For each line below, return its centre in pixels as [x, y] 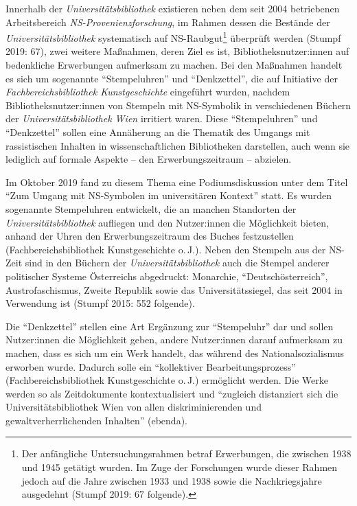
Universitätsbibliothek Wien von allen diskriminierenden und [134, 407]
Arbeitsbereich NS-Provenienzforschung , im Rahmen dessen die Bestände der [168, 22]
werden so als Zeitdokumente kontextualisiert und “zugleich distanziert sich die [172, 393]
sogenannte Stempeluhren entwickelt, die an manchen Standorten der [151, 208]
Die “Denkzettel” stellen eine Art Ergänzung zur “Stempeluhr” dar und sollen [170, 326]
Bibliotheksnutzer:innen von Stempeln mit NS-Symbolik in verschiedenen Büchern [178, 105]
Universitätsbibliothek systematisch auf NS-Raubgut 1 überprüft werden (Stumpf [173, 37]
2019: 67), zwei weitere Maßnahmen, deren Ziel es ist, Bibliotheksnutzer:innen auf [177, 51]
